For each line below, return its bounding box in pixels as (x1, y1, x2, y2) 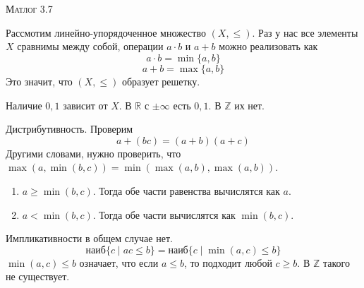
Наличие (6, 97, 42, 112)
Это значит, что (6, 73, 73, 88)
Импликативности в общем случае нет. (6, 231, 173, 246)
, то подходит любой (184, 255, 272, 270)
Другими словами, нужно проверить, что (6, 145, 181, 160)
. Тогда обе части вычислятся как (92, 207, 236, 222)
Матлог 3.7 (6, 1, 53, 16)
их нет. (234, 97, 265, 112)
